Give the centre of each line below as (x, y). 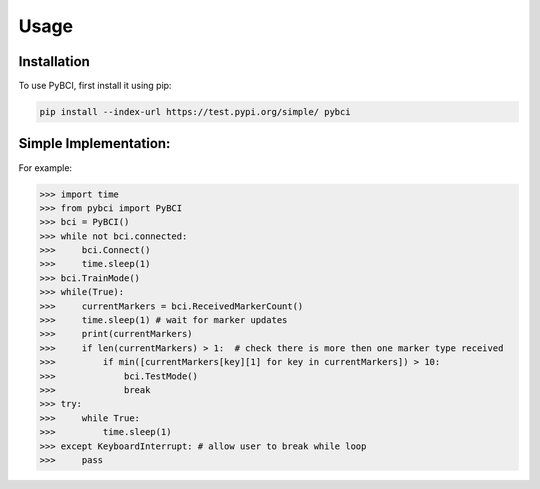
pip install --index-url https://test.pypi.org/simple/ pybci (195, 112)
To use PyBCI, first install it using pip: (95, 86)
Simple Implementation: (94, 143)
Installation (54, 61)
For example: (45, 167)
